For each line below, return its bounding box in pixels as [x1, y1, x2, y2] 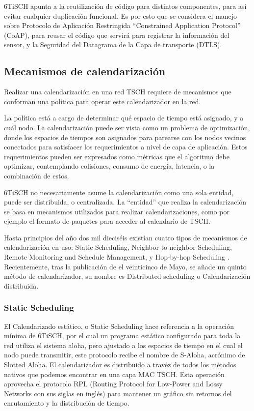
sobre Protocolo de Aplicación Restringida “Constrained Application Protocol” [4, 20, 241, 30]
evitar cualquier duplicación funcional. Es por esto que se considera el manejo [4, 10, 237, 21]
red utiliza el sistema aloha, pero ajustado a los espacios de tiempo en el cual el [4, 340, 243, 350]
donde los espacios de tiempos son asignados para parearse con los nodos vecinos [4, 132, 246, 142]
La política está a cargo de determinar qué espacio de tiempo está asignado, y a [4, 113, 244, 123]
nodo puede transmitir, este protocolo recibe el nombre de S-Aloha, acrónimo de [4, 350, 245, 360]
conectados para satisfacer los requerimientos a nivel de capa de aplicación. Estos [4, 142, 248, 152]
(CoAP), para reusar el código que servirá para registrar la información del [4, 29, 229, 40]
